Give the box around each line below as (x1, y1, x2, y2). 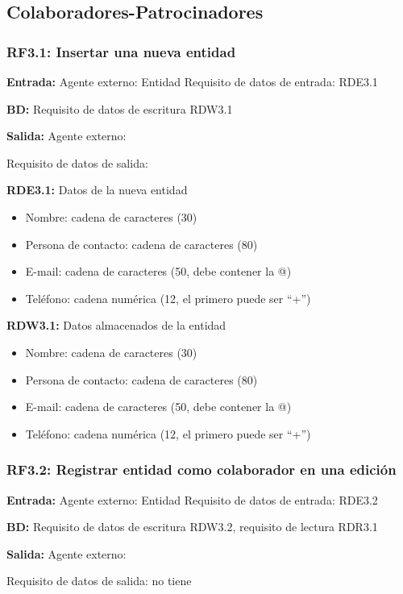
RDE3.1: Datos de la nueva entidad (6, 181, 188, 198)
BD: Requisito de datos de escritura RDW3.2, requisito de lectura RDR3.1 (6, 518, 378, 535)
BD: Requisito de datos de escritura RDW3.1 (6, 100, 233, 117)
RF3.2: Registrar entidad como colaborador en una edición (6, 459, 397, 480)
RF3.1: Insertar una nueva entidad (6, 41, 236, 61)
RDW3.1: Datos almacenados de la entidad (6, 317, 226, 334)
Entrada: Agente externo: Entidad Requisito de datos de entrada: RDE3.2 (6, 491, 378, 508)
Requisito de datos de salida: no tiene (6, 572, 192, 589)
